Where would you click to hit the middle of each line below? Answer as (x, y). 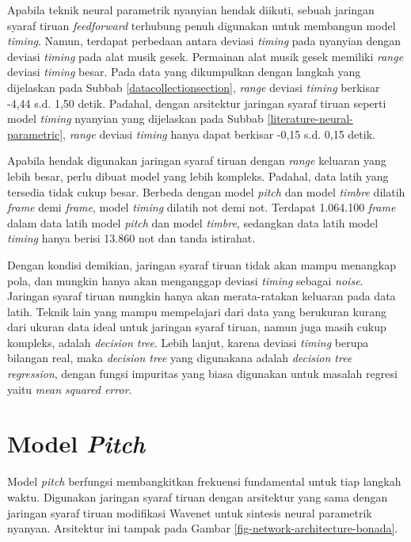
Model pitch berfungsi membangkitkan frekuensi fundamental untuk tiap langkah (204, 481)
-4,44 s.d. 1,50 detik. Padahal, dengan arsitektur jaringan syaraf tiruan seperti (197, 103)
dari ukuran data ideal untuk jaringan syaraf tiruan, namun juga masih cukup (197, 327)
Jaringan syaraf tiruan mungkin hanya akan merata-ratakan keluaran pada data (202, 296)
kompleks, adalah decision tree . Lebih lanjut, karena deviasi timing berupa (188, 342)
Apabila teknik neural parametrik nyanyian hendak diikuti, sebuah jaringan (191, 10)
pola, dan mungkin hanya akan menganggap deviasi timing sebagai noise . (185, 280)
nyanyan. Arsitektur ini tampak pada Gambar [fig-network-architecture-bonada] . (203, 528)
